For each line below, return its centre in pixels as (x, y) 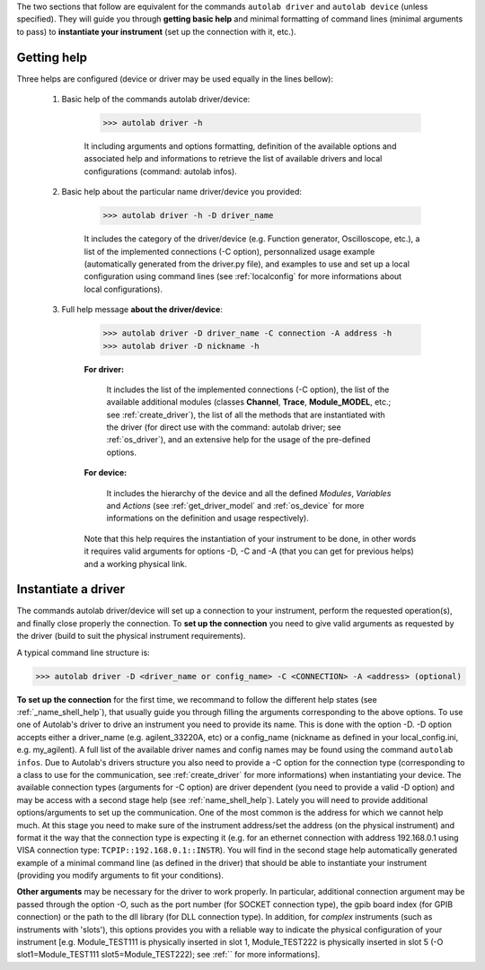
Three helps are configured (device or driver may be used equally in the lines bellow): (175, 79)
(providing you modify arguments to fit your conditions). (120, 876)
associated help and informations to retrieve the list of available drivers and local (233, 159)
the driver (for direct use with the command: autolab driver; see (224, 427)
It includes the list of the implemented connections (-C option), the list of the (248, 389)
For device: (106, 473)
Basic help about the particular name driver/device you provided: (182, 192)
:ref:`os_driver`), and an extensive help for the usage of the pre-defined (238, 440)
